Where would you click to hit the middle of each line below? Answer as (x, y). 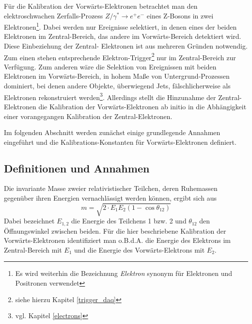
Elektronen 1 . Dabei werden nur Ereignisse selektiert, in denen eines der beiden (120, 26)
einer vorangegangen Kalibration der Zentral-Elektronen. (88, 116)
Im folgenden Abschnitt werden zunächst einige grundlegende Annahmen (112, 132)
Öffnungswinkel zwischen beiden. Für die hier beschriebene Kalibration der (115, 230)
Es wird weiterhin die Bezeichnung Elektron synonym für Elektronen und (124, 273)
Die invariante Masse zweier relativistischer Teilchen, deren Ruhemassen (111, 188)
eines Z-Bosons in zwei (180, 15)
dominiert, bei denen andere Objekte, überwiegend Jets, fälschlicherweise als (117, 86)
